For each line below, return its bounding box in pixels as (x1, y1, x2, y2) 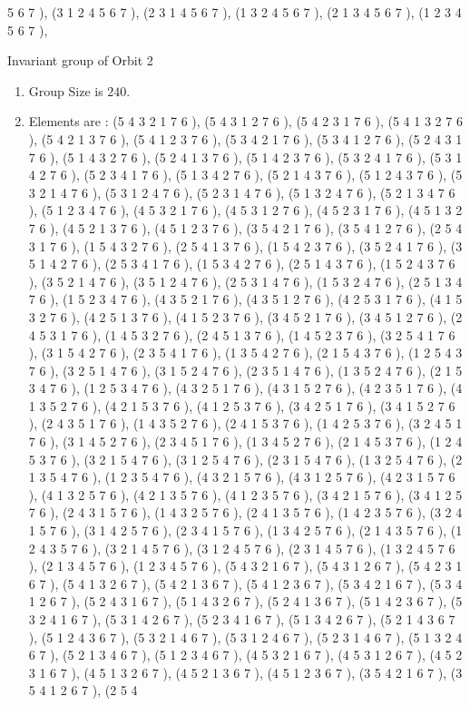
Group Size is (28, 81, 103, 100)
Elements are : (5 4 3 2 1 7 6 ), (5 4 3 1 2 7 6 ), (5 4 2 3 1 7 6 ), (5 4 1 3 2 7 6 (28, 112, 463, 131)
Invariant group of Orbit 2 (7, 51, 153, 70)
